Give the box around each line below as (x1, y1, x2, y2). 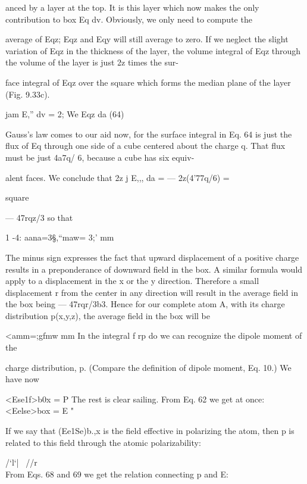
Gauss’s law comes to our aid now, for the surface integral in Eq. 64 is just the (5, 127, 292, 140)
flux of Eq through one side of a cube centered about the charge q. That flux (5, 139, 286, 152)
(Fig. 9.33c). (5, 88, 50, 100)
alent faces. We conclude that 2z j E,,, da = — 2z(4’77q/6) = (5, 171, 230, 183)
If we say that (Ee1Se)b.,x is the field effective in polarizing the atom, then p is (5, 424, 295, 437)
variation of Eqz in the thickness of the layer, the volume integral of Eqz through (5, 44, 301, 57)
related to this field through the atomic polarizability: (5, 436, 201, 448)
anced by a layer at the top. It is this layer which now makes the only (5, 1, 259, 13)
